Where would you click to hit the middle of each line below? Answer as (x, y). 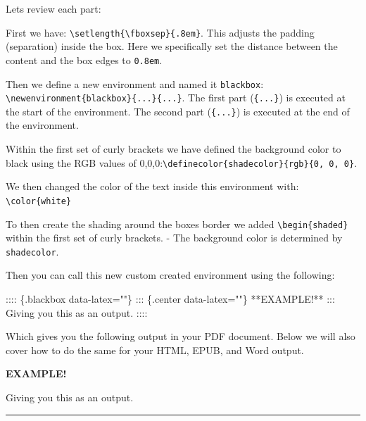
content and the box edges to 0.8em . (84, 59)
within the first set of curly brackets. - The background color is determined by (174, 238)
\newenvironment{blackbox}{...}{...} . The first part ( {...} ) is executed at (176, 98)
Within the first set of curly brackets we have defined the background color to (173, 149)
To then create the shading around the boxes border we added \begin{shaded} (177, 224)
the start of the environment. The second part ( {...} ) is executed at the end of (178, 111)
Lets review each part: (53, 8)
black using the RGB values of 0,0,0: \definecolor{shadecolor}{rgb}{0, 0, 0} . (182, 162)
